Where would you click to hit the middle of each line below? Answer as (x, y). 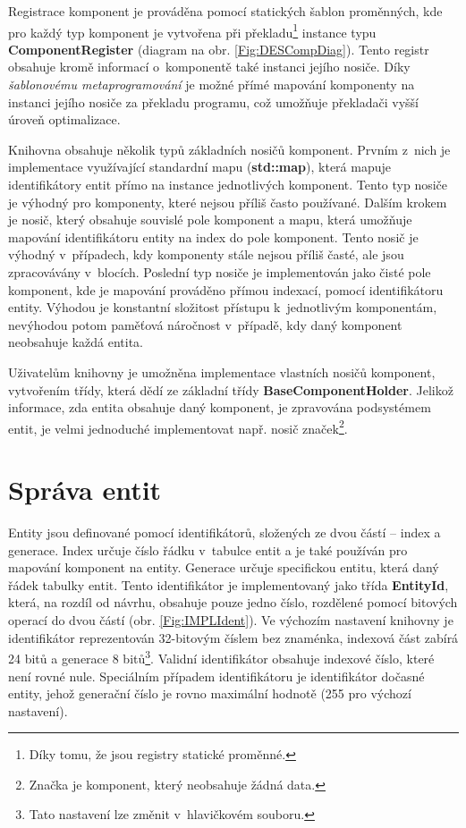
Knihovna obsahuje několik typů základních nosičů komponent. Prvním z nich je (229, 149)
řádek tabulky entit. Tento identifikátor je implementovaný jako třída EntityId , (229, 584)
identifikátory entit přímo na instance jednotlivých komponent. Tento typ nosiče (228, 184)
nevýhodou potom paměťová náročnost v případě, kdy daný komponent (205, 324)
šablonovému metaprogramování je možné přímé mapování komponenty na (212, 84)
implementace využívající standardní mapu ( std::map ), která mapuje (199, 167)
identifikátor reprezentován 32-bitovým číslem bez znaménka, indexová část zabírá (233, 637)
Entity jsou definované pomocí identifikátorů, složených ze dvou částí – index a (225, 532)
